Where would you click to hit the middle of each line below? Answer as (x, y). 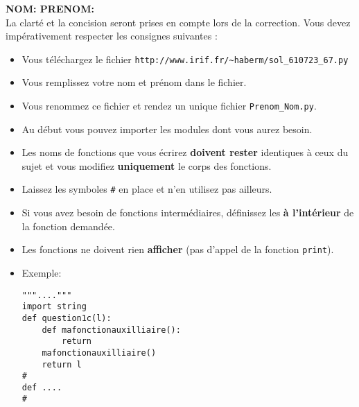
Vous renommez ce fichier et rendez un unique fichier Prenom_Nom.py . (169, 106)
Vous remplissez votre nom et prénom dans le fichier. (134, 82)
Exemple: (42, 272)
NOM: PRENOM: (50, 8)
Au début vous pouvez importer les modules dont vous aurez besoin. (167, 129)
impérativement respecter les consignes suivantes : (112, 36)
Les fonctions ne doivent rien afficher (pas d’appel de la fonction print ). (178, 249)
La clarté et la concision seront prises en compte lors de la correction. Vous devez (178, 22)
